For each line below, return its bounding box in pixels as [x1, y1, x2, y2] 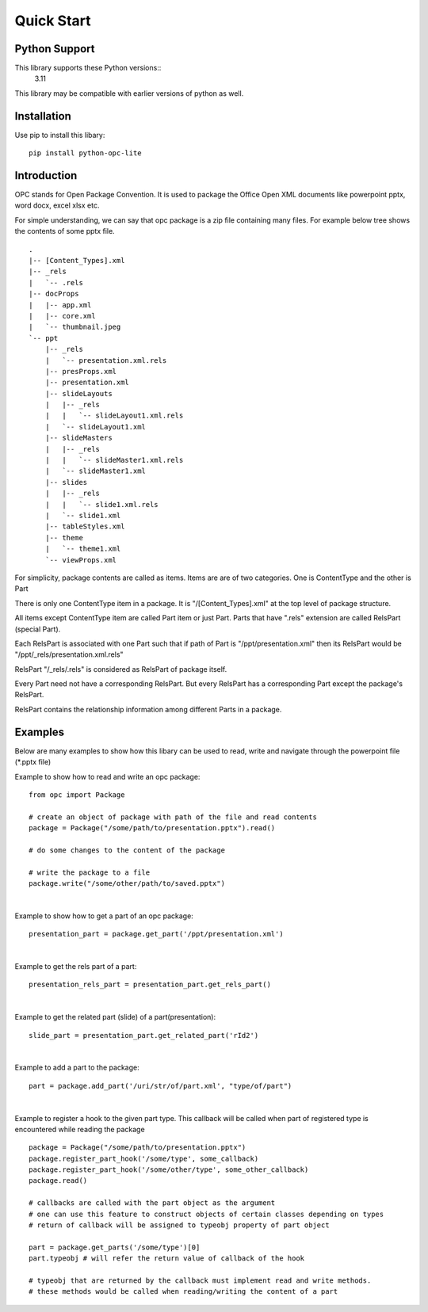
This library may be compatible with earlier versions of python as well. [14, 88, 244, 98]
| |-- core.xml [29, 311, 96, 320]
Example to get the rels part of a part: [14, 962, 137, 971]
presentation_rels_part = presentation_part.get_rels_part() [29, 980, 271, 990]
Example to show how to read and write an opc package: [14, 772, 201, 781]
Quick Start [14, 12, 91, 29]
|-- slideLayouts [44, 389, 113, 398]
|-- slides [44, 478, 88, 486]
